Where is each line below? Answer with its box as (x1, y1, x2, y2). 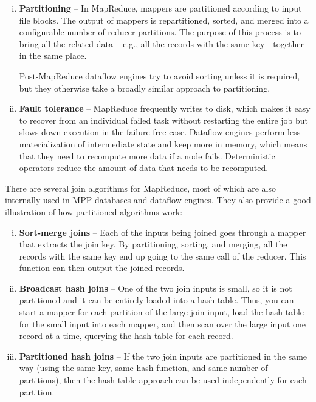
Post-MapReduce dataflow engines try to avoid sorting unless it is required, (19, 69, 300, 82)
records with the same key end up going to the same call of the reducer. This (19, 249, 306, 262)
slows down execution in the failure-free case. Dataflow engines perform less (19, 126, 301, 138)
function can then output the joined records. (19, 261, 185, 274)
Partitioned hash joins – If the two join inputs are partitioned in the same (19, 349, 307, 362)
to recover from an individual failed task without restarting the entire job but (19, 113, 309, 126)
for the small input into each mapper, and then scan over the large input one (19, 317, 306, 330)
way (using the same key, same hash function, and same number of (19, 361, 268, 374)
